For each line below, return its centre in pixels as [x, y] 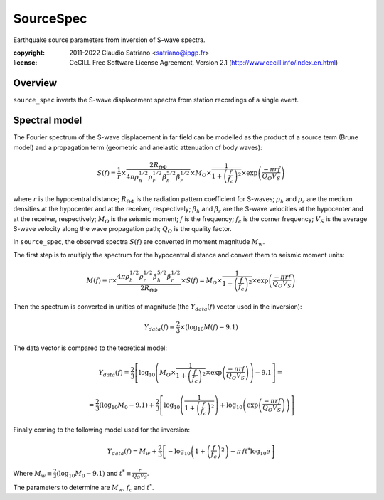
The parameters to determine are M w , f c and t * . [84, 488]
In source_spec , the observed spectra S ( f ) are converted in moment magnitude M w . [139, 243]
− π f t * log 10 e [250, 451]
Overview [35, 83]
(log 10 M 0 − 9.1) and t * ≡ [94, 474]
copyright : [29, 53]
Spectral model [48, 121]
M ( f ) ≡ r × [102, 281]
